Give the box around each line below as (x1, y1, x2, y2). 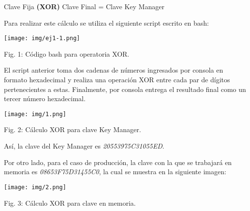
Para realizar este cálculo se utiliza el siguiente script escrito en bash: (4, 17, 209, 28)
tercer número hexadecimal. (4, 93, 86, 104)
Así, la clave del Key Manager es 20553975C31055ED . (4, 141, 164, 151)
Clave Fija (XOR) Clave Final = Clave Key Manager (4, 1, 164, 11)
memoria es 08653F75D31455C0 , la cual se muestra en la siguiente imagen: (4, 166, 226, 177)
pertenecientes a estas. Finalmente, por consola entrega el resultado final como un (4, 84, 246, 94)
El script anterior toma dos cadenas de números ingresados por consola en (4, 65, 223, 75)
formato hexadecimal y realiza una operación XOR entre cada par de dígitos (4, 75, 230, 85)
